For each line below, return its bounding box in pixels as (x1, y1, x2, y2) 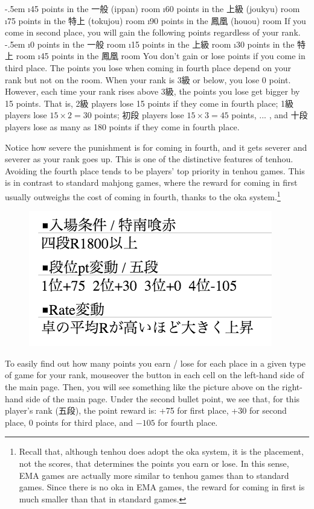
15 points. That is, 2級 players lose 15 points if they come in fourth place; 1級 (5, 96, 294, 109)
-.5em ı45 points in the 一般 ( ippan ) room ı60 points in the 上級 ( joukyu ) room (5, 2, 300, 14)
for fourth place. (158, 416, 218, 428)
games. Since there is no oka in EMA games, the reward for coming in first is (19, 481, 305, 493)
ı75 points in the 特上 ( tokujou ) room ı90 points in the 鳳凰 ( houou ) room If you (5, 14, 306, 27)
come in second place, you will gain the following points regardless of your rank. (5, 26, 301, 39)
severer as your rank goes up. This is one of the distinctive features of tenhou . (5, 153, 293, 165)
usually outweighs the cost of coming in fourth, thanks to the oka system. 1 (5, 188, 281, 203)
